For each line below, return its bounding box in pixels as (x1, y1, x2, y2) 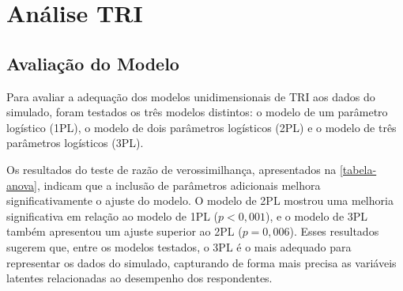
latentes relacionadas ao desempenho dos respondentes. (6, 270, 273, 286)
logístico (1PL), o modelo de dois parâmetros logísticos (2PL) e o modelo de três (6, 119, 397, 135)
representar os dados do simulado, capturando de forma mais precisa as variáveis (6, 254, 397, 270)
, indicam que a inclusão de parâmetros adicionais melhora (36, 176, 321, 193)
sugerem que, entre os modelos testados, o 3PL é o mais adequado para (6, 238, 352, 255)
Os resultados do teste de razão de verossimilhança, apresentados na (6, 161, 337, 177)
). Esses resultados (289, 223, 379, 240)
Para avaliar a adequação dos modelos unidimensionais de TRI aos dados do (6, 88, 375, 104)
